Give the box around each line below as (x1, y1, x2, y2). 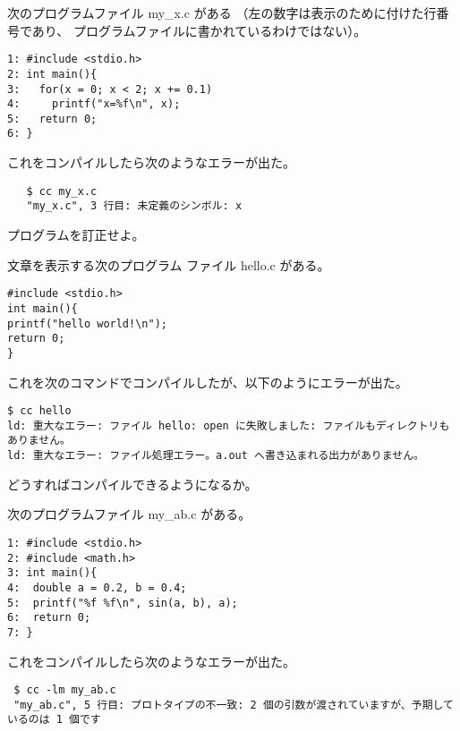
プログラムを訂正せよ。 (7, 225, 145, 244)
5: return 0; (7, 112, 98, 125)
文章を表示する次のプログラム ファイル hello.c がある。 (7, 255, 330, 274)
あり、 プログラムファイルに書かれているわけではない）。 (31, 21, 367, 39)
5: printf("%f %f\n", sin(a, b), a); (7, 596, 238, 609)
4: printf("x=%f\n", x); (7, 98, 181, 111)
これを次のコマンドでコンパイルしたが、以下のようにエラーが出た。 (7, 372, 408, 391)
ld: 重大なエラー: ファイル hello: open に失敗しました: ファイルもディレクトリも (7, 419, 450, 432)
